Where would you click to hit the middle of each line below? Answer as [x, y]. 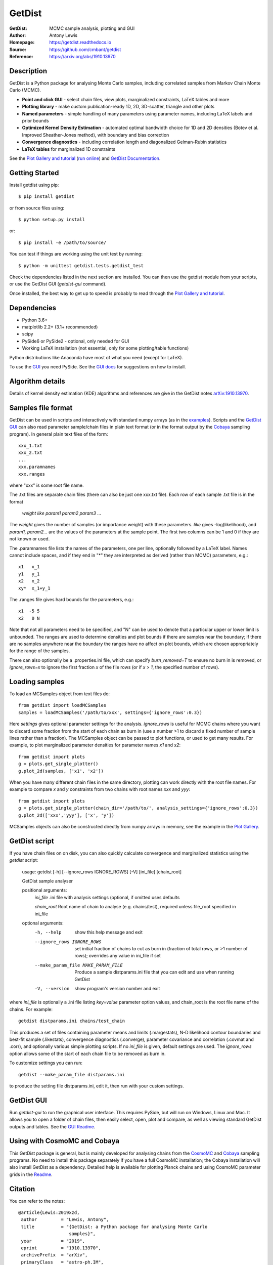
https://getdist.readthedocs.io [80, 43]
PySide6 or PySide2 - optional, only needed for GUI [76, 341]
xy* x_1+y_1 [34, 588]
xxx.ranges [32, 474]
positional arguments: [44, 890]
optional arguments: [43, 923]
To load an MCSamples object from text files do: [60, 694]
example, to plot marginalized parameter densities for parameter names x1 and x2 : [95, 745]
